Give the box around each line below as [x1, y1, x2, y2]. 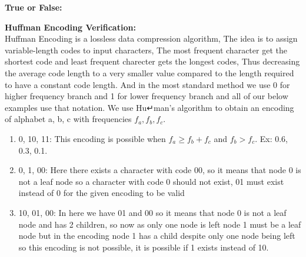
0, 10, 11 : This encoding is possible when [18, 132, 166, 144]
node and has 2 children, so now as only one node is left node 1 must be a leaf [18, 218, 301, 230]
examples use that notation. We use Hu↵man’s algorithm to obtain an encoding [5, 101, 294, 113]
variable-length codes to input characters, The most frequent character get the [5, 43, 287, 56]
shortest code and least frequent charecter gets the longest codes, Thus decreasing [5, 55, 300, 67]
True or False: [5, 1, 62, 13]
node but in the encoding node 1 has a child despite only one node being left [18, 229, 295, 242]
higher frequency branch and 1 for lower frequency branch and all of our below [5, 90, 288, 102]
